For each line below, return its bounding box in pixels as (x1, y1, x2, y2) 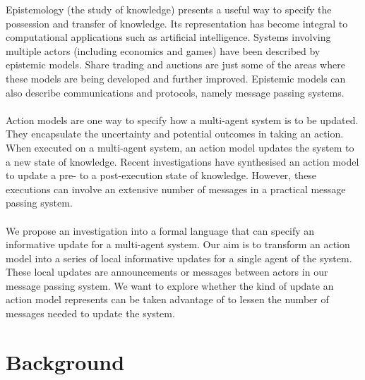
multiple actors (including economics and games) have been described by (6, 43, 321, 58)
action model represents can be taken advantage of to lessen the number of (6, 292, 329, 307)
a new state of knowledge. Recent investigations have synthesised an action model (6, 154, 359, 168)
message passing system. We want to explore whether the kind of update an (6, 278, 334, 293)
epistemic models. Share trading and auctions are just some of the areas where (6, 57, 345, 72)
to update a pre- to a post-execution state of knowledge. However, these (6, 168, 317, 183)
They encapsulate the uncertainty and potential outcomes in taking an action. (6, 126, 344, 141)
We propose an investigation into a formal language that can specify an (6, 223, 315, 238)
